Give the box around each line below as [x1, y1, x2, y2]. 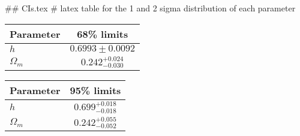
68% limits [77, 26, 128, 41]
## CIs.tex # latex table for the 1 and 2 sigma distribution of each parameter [5, 2, 296, 14]
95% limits [70, 83, 121, 98]
